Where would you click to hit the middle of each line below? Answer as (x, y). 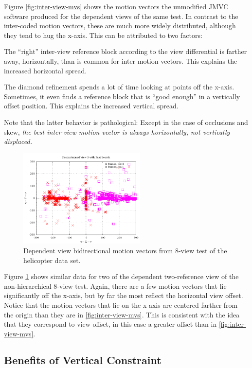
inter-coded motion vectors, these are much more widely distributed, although (120, 26)
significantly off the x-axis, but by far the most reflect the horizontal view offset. (124, 295)
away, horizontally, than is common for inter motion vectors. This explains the (121, 61)
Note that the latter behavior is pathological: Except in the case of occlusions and (126, 122)
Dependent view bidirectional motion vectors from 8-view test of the (125, 250)
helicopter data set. (52, 260)
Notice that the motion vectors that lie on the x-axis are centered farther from (121, 305)
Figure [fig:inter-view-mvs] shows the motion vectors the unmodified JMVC (116, 6)
